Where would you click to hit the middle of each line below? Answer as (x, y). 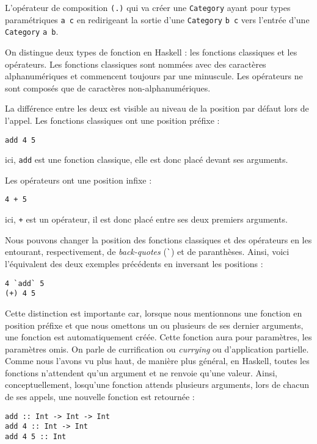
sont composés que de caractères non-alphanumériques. (108, 88)
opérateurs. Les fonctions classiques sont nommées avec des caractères (136, 64)
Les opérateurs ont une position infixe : (78, 180)
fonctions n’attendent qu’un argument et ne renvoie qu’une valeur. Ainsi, (141, 372)
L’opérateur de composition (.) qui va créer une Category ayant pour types (148, 7)
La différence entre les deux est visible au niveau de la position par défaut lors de (157, 108)
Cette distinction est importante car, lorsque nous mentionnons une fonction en (154, 313)
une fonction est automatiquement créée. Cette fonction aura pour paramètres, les (158, 337)
